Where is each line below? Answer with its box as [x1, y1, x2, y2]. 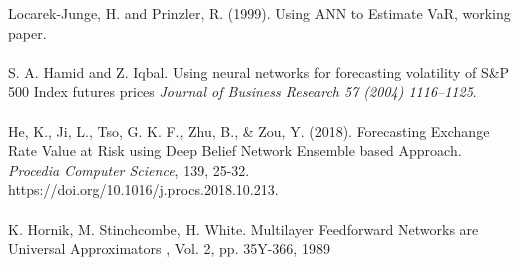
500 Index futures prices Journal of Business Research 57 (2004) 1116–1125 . [8, 81, 477, 102]
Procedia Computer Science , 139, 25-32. [8, 159, 250, 180]
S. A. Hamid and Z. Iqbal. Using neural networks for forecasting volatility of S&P [8, 61, 510, 82]
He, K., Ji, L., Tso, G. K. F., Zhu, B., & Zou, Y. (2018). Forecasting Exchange [8, 120, 490, 141]
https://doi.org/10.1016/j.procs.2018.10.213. [8, 179, 279, 200]
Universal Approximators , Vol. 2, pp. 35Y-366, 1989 [8, 238, 330, 259]
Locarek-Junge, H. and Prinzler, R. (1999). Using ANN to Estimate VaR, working [8, 3, 511, 23]
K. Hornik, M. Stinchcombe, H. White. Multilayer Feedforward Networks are [8, 218, 479, 239]
